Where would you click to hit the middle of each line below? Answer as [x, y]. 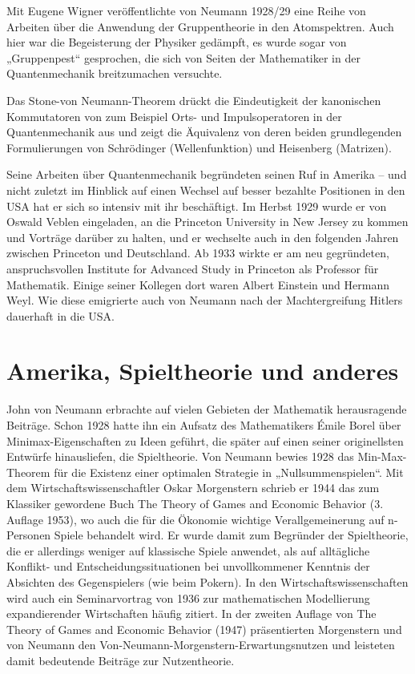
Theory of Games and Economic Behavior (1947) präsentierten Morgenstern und [204, 629]
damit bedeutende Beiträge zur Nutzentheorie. [121, 660]
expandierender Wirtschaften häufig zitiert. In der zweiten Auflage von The [191, 613]
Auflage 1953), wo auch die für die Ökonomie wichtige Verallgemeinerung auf [195, 519]
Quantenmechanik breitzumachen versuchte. [115, 73]
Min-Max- [382, 456]
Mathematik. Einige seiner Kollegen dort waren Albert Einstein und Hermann [198, 284]
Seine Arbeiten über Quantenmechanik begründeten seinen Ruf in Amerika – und [207, 174]
